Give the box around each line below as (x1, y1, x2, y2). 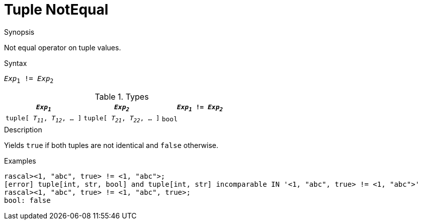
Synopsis (4, 27, 35, 36)
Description (4, 125, 42, 134)
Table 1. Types (95, 91, 149, 102)
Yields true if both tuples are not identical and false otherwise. (4, 140, 219, 150)
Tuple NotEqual (4, 1, 109, 18)
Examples (4, 156, 36, 165)
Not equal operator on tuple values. (4, 43, 121, 52)
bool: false (4, 196, 51, 204)
